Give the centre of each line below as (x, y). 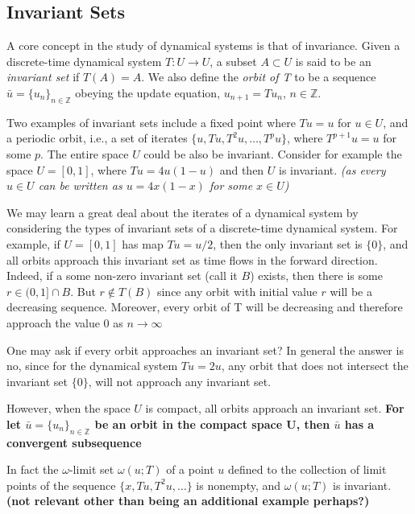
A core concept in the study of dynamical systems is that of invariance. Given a (203, 45)
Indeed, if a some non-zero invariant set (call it (122, 276)
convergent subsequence (74, 442)
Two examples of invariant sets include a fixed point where (151, 122)
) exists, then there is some (316, 276)
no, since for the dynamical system (92, 366)
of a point (190, 469)
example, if (33, 243)
